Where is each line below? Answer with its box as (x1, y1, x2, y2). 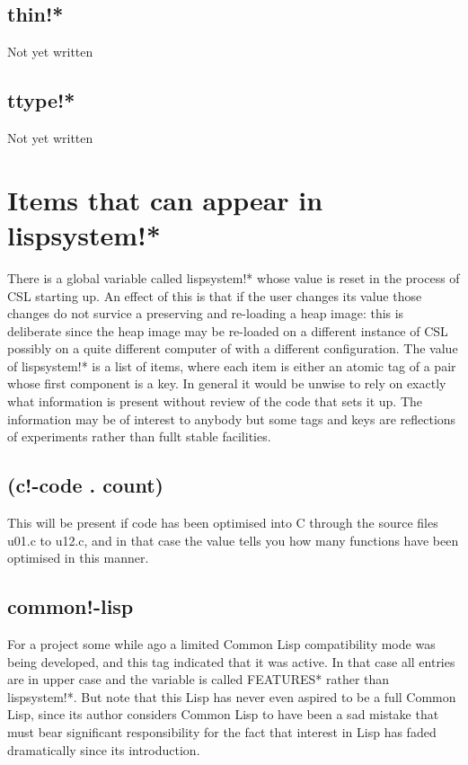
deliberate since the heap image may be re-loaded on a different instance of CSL (7, 321, 448, 340)
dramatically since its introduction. (7, 740, 200, 759)
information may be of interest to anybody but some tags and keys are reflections (7, 409, 456, 428)
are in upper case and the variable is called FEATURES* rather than (7, 670, 390, 689)
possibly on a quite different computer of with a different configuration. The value (7, 339, 458, 358)
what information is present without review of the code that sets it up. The (7, 392, 423, 411)
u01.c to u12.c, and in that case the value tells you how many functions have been (7, 530, 459, 549)
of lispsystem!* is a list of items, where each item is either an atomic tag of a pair (7, 356, 456, 375)
